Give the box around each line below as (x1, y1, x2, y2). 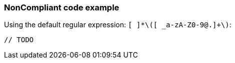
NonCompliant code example (4, 2, 119, 12)
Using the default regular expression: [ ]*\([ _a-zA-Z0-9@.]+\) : (4, 20, 231, 29)
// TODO (4, 36, 34, 44)
